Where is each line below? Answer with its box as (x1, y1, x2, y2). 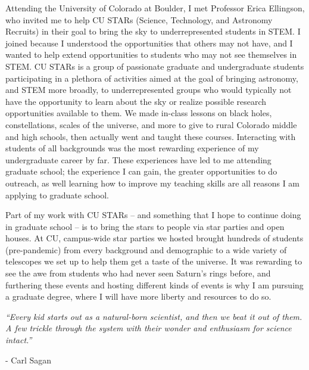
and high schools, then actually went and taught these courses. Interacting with (5, 130, 296, 142)
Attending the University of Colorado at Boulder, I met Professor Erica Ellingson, (5, 2, 305, 14)
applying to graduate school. (5, 188, 109, 201)
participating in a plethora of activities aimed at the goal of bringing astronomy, (5, 71, 298, 84)
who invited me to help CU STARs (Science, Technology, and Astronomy (5, 13, 273, 26)
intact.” (5, 334, 32, 346)
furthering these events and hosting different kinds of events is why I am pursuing (5, 278, 304, 291)
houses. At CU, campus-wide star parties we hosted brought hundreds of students (5, 232, 304, 244)
